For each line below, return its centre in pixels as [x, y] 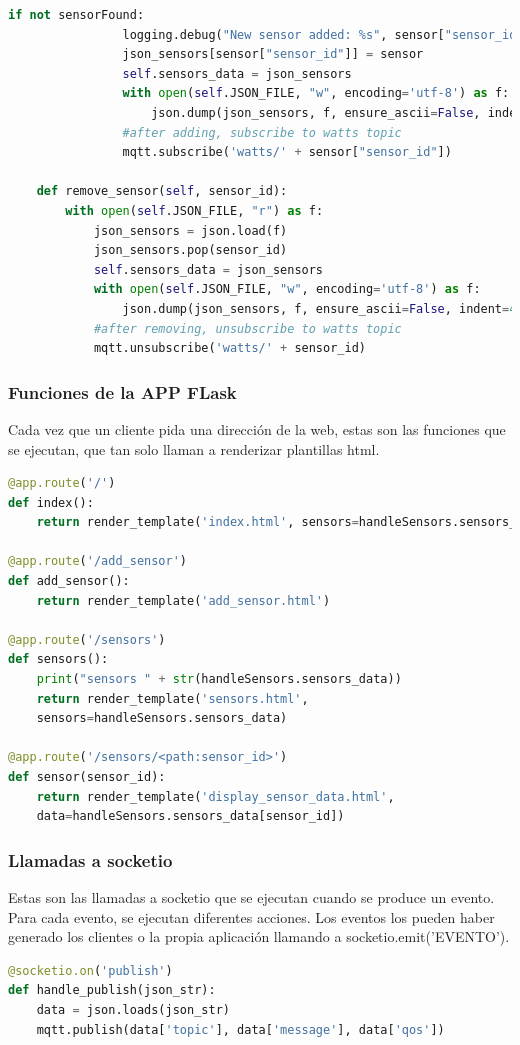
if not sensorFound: [76, 15]
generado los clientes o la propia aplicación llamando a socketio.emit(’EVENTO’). [259, 936]
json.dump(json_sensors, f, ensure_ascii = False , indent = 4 [319, 308]
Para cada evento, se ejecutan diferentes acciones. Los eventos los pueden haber [251, 916]
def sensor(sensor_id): [87, 777]
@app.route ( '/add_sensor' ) [98, 561]
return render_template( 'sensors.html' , [172, 698]
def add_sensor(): [69, 581]
